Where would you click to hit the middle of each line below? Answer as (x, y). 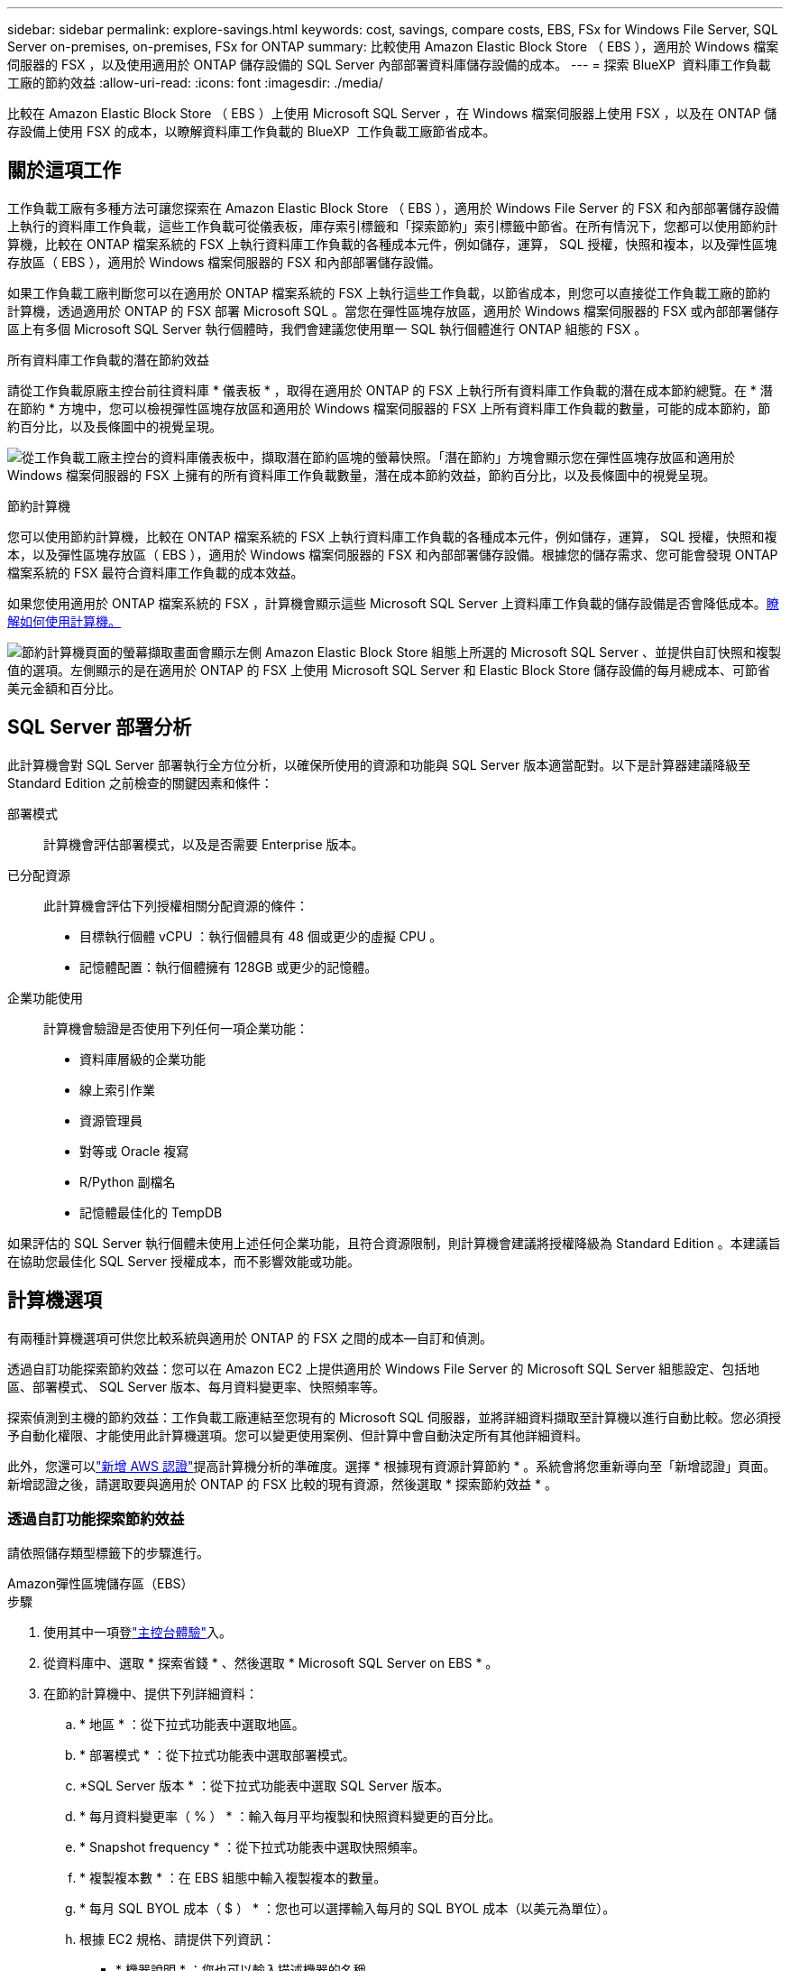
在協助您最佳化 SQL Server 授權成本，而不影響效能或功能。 (184, 1261)
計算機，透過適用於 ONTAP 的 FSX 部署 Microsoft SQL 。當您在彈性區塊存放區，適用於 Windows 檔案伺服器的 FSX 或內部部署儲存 (393, 310)
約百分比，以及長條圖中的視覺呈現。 (115, 426)
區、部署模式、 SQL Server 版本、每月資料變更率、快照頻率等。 (197, 1386)
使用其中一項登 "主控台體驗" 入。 (138, 1633)
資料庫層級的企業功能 (142, 1059)
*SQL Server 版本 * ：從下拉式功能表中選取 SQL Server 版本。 (265, 1786)
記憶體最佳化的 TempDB (151, 1212)
